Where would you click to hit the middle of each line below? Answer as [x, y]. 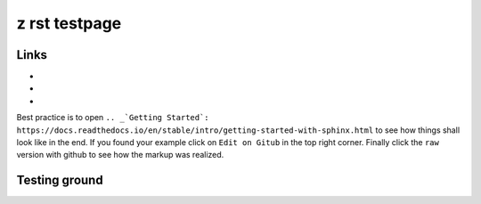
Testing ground [60, 180]
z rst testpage [69, 23]
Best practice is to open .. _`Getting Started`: [113, 118]
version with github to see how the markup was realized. [120, 155]
